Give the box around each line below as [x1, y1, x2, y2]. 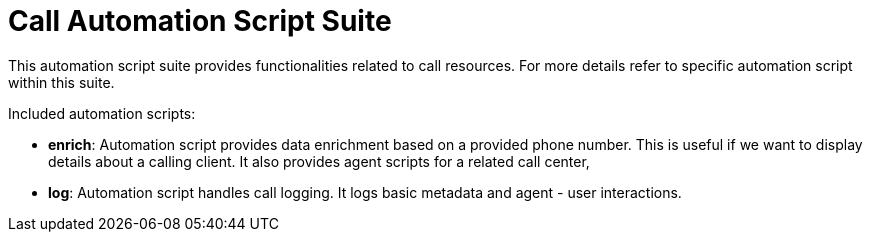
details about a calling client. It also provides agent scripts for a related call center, [48, 152, 590, 170]
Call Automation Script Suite [8, 4, 392, 38]
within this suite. [8, 73, 115, 91]
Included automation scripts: [8, 104, 196, 122]
